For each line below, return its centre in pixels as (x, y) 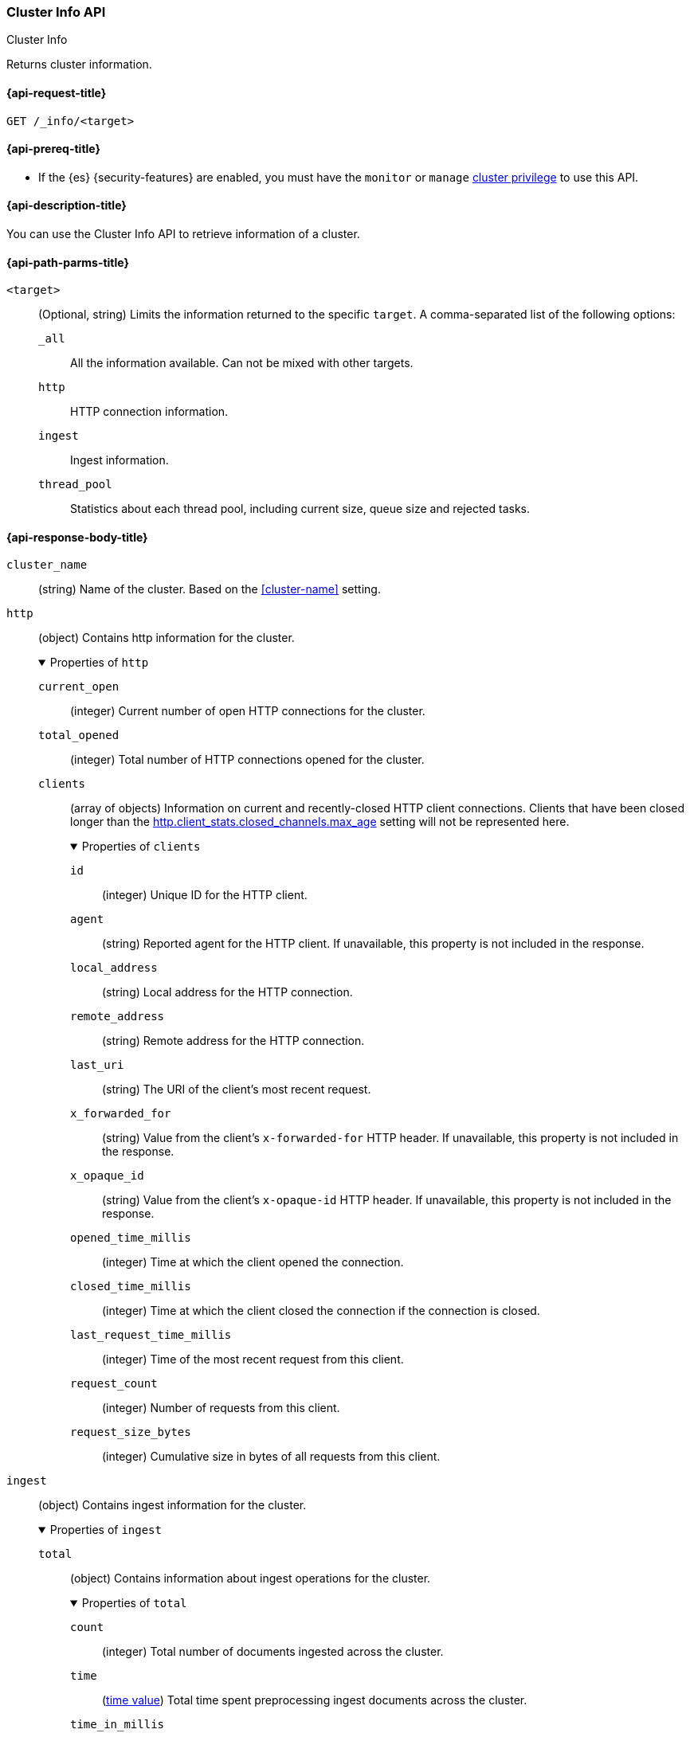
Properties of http (99, 663)
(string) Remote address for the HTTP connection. (233, 1041)
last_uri (97, 1065)
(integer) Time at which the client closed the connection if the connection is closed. (321, 1311)
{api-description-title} (67, 205)
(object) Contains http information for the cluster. (167, 638)
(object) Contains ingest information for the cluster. (172, 1505)
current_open (79, 687)
